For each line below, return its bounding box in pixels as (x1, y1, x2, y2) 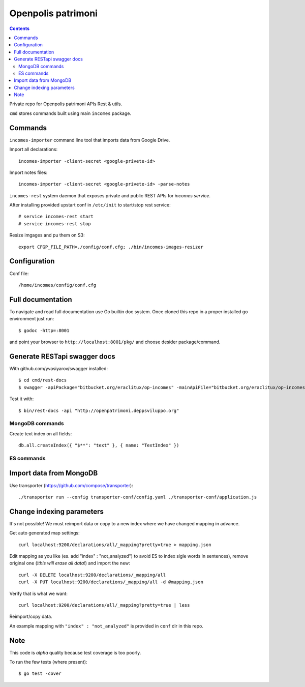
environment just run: (9, 316, 54, 322)
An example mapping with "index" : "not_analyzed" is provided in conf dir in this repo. (9, 623, 203, 629)
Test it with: (9, 396, 34, 402)
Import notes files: (9, 169, 48, 175)
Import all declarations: (9, 146, 58, 153)
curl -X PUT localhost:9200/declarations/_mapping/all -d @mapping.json (18, 579, 203, 585)
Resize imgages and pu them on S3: (9, 232, 85, 238)
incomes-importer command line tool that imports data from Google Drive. (9, 137, 170, 143)
